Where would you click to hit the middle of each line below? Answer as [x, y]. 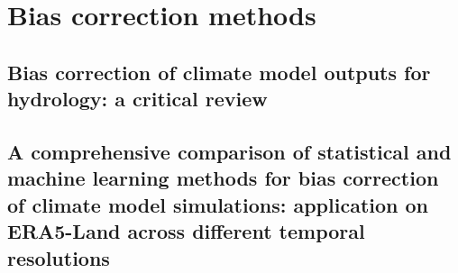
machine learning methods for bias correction [223, 178]
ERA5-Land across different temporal [186, 231]
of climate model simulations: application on [218, 204]
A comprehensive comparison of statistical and [229, 151]
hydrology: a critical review [137, 99]
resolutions [59, 257]
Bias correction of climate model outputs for [219, 72]
